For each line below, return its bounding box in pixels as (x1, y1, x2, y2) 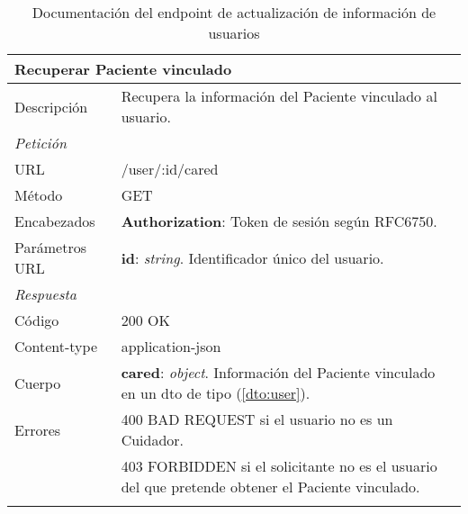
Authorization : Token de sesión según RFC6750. (121, 211, 437, 231)
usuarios (208, 23, 260, 43)
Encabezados (14, 211, 95, 231)
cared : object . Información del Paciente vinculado (121, 362, 436, 383)
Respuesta (14, 284, 76, 304)
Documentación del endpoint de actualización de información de (31, 2, 436, 23)
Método (14, 185, 63, 205)
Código (14, 310, 59, 330)
